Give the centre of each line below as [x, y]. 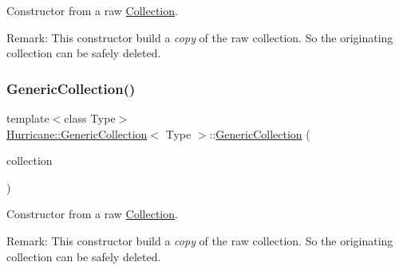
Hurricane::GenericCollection [77, 133]
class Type [90, 118]
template [28, 118]
